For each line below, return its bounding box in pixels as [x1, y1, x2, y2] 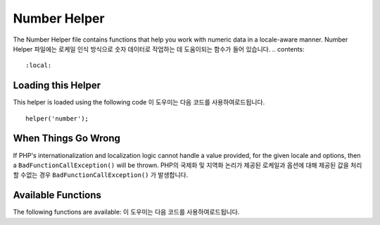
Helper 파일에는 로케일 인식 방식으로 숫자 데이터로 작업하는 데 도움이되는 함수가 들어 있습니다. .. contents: [13, 44, 305, 53]
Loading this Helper [13, 80, 101, 92]
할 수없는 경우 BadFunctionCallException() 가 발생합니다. [13, 171, 189, 179]
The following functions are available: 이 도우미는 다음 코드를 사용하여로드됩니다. [13, 208, 240, 217]
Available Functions [13, 189, 102, 201]
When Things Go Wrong [13, 133, 121, 145]
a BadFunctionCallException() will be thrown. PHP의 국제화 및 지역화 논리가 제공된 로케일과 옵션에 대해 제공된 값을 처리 [13, 161, 362, 169]
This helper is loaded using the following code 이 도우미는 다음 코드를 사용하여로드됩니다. [13, 98, 265, 107]
